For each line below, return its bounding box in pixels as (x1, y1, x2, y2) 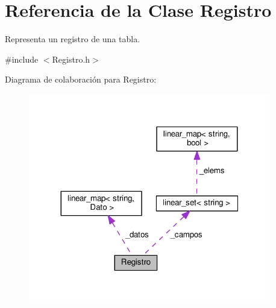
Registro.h (52, 52, 90, 65)
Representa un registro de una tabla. (5, 33, 140, 45)
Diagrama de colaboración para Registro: (5, 73, 157, 86)
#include (5, 52, 39, 65)
